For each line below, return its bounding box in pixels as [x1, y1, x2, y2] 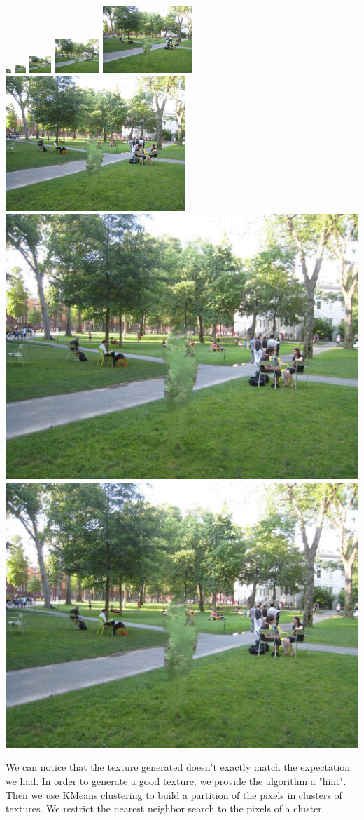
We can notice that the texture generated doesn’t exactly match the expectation [6, 760, 351, 774]
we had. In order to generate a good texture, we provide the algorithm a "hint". [6, 773, 346, 788]
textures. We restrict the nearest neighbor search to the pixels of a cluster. [6, 801, 325, 816]
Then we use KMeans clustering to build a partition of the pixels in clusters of [6, 787, 342, 802]
